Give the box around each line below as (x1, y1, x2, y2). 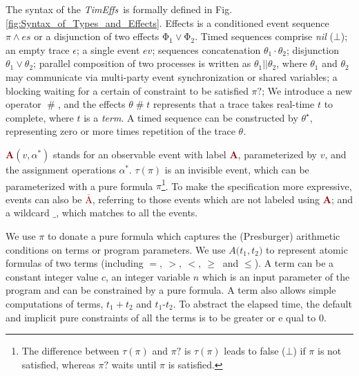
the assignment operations (6, 162, 116, 176)
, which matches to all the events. (56, 205, 198, 220)
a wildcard (6, 205, 50, 220)
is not (318, 344, 342, 358)
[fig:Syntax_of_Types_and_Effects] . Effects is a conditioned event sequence (6, 15, 329, 30)
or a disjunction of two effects (34, 29, 159, 44)
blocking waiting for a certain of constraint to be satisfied (6, 83, 249, 97)
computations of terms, (6, 296, 104, 310)
